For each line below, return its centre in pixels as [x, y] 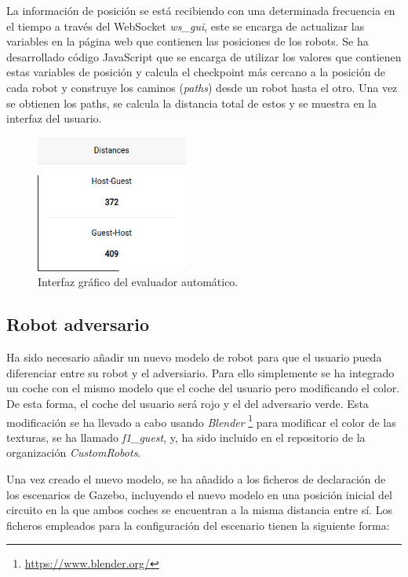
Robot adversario [78, 324]
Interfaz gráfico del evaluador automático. [138, 282]
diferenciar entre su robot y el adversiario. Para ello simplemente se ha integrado [200, 372]
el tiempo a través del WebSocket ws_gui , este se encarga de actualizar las [186, 26]
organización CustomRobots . [74, 452]
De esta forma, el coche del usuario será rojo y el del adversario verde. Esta [188, 403]
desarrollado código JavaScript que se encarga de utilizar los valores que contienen [204, 56]
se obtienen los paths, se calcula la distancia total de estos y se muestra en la [191, 103]
